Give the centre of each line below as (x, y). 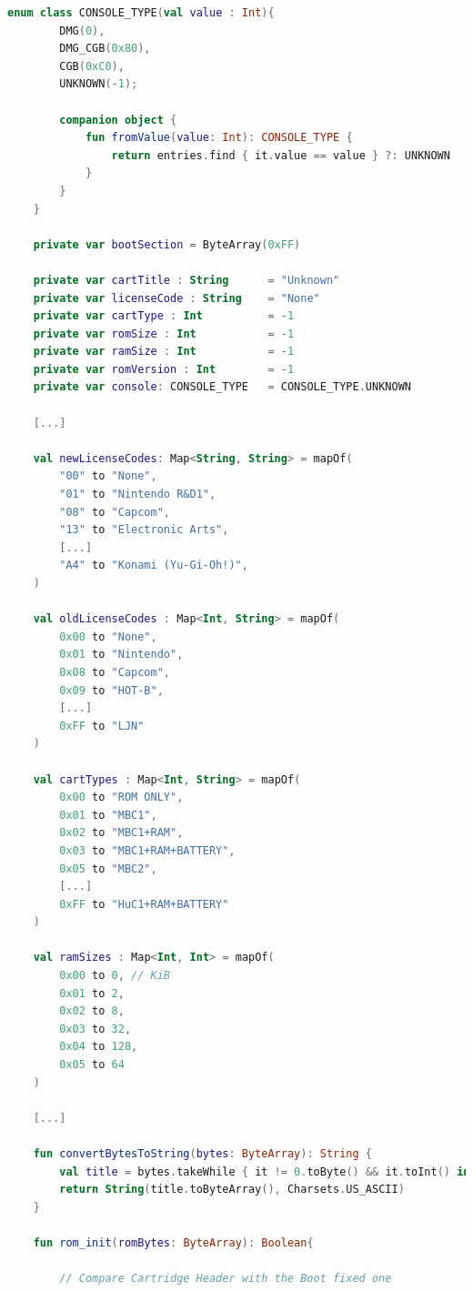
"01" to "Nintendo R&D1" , (138, 495)
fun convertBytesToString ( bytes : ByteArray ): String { (203, 1154)
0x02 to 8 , (92, 1011)
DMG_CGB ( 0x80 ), (105, 49)
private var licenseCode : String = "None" (176, 298)
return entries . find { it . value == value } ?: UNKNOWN (281, 155)
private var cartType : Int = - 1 (164, 316)
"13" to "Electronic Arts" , (144, 530)
